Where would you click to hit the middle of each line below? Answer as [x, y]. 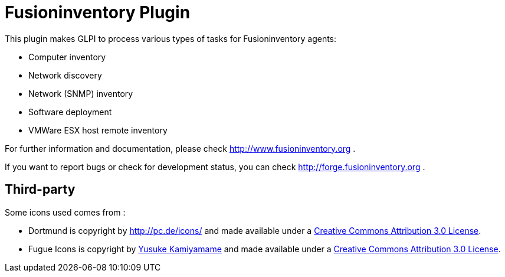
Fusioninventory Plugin [98, 12]
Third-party [40, 190]
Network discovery [65, 75]
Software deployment [70, 112]
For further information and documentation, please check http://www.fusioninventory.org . [180, 148]
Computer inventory [67, 57]
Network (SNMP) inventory [81, 93]
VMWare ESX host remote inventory [98, 130]
